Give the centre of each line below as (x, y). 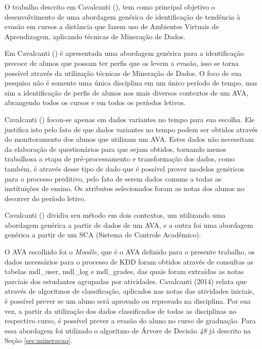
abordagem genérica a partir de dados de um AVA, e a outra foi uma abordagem (129, 225)
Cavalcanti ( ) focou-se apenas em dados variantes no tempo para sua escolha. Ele (130, 119)
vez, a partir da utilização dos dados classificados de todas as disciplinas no (120, 311)
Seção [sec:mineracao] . (38, 340)
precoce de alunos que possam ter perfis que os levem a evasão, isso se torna (122, 63)
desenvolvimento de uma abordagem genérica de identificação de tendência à (122, 16)
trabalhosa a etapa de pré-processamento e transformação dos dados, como (120, 159)
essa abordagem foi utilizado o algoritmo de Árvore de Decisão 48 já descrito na (128, 330)
